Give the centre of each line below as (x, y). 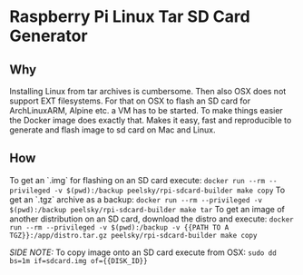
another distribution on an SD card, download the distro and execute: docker (151, 219)
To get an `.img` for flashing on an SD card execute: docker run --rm (137, 180)
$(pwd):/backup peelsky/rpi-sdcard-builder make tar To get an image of (147, 209)
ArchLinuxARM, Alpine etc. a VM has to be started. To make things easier (146, 110)
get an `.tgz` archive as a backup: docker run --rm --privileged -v (136, 199)
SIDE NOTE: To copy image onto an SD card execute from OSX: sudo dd (143, 252)
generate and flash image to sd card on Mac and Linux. (112, 130)
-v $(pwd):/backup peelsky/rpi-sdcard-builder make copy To (170, 190)
